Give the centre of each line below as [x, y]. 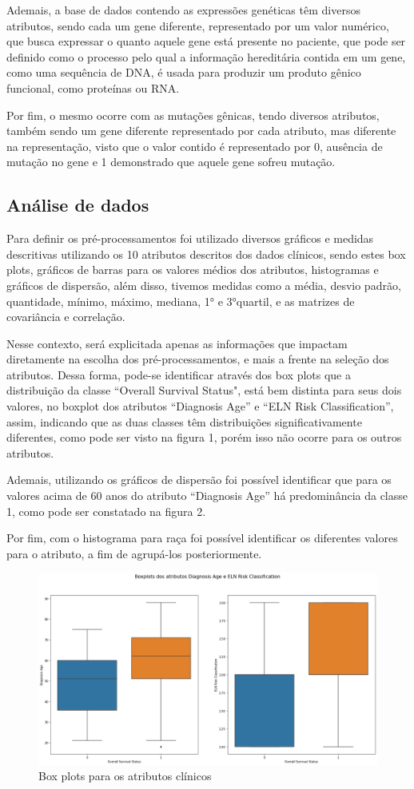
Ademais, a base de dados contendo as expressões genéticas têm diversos [183, 10]
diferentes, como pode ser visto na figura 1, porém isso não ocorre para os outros [204, 437]
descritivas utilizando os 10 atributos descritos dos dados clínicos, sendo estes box [206, 254]
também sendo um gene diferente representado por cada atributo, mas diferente [201, 131]
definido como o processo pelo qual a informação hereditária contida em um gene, [206, 56]
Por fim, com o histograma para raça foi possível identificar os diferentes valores [202, 538]
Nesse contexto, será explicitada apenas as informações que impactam [177, 343]
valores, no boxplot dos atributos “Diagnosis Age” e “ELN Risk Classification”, [200, 406]
